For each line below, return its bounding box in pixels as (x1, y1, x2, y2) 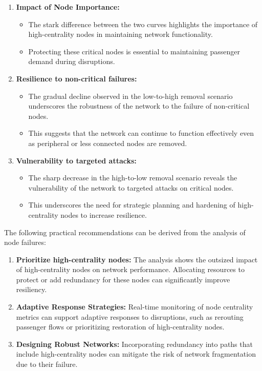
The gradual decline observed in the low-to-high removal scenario (28, 90, 233, 101)
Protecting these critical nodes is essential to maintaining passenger (28, 46, 241, 56)
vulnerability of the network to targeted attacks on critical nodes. (28, 182, 234, 193)
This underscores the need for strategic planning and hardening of (28, 199, 235, 210)
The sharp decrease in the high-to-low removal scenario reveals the (28, 172, 237, 183)
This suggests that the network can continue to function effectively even (28, 128, 254, 138)
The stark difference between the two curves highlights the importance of (28, 18, 258, 29)
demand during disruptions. (28, 56, 115, 67)
